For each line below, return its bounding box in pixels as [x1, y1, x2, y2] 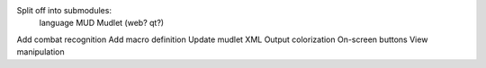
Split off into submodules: [16, 5, 112, 15]
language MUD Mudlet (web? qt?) [39, 18, 165, 29]
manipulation [16, 47, 65, 57]
